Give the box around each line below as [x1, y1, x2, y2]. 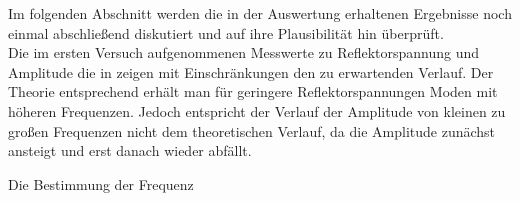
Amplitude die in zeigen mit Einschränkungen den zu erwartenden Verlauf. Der [8, 61, 494, 82]
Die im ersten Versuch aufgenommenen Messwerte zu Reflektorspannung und [8, 42, 480, 63]
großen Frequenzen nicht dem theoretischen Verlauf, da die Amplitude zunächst [8, 120, 496, 141]
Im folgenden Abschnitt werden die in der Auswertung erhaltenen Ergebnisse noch [8, 3, 512, 23]
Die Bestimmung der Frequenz [8, 173, 194, 194]
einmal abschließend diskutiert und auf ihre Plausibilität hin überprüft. [8, 22, 444, 43]
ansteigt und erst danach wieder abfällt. [8, 140, 252, 161]
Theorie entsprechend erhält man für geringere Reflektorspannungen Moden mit [8, 81, 498, 102]
